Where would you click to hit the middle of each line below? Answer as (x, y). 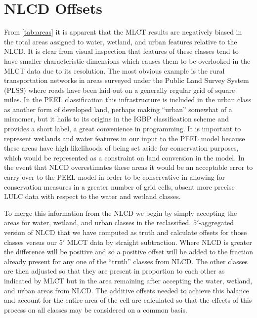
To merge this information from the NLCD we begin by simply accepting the (121, 213)
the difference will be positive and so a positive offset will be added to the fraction (128, 252)
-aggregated (216, 222)
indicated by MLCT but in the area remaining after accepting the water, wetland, (128, 280)
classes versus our (30, 242)
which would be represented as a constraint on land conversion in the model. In (124, 157)
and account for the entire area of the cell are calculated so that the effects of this (128, 300)
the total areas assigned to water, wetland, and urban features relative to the (121, 41)
